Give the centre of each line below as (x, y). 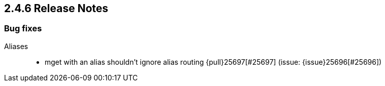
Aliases (16, 46)
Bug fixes (23, 29)
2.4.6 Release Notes (56, 8)
